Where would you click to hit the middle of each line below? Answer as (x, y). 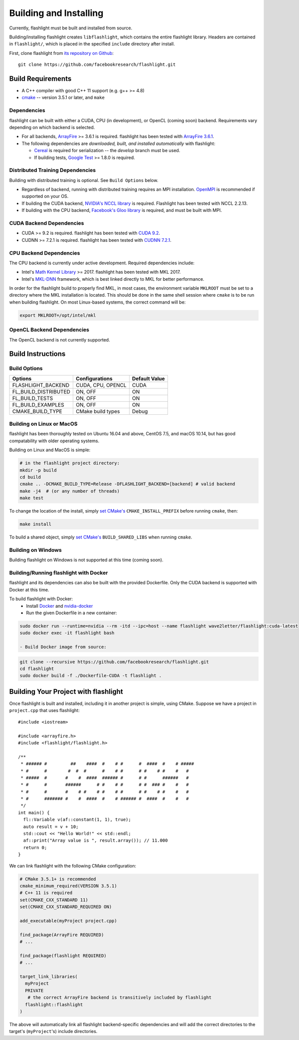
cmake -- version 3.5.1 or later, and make (63, 98)
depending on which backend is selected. (52, 127)
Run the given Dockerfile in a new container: (72, 613)
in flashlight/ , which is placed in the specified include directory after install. (92, 44)
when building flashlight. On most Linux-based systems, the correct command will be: (97, 302)
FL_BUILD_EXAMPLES (38, 405)
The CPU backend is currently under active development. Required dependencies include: (102, 263)
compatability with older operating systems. (54, 441)
